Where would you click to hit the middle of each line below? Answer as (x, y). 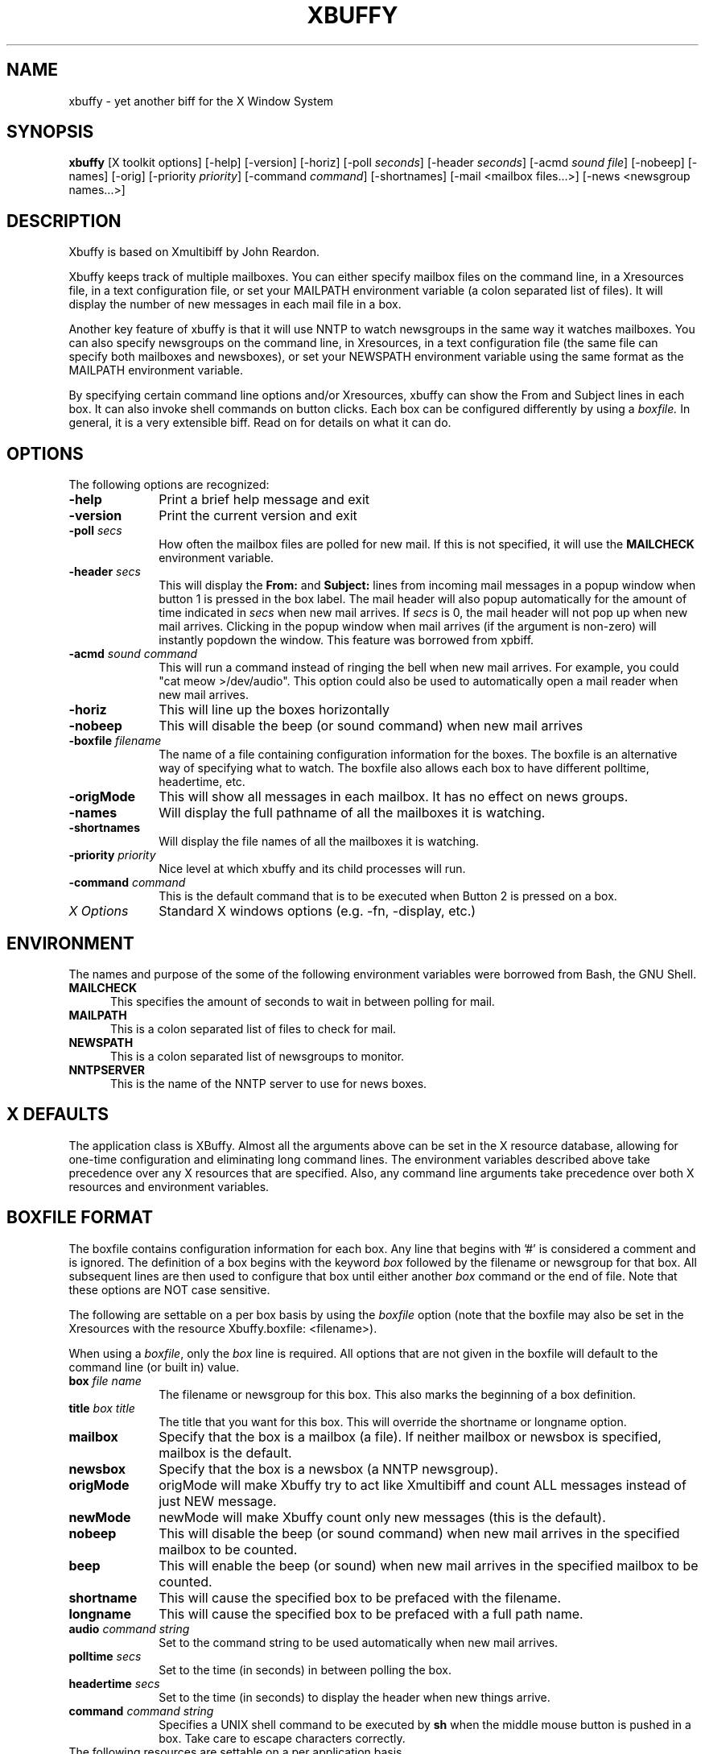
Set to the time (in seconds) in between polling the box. (305, 1669)
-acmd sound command (133, 654)
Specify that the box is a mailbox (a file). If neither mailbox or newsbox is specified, (410, 1436)
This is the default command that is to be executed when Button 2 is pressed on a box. (388, 896)
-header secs (105, 572)
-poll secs (95, 531)
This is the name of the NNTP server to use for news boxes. (269, 1083)
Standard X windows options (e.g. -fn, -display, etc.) (317, 911)
